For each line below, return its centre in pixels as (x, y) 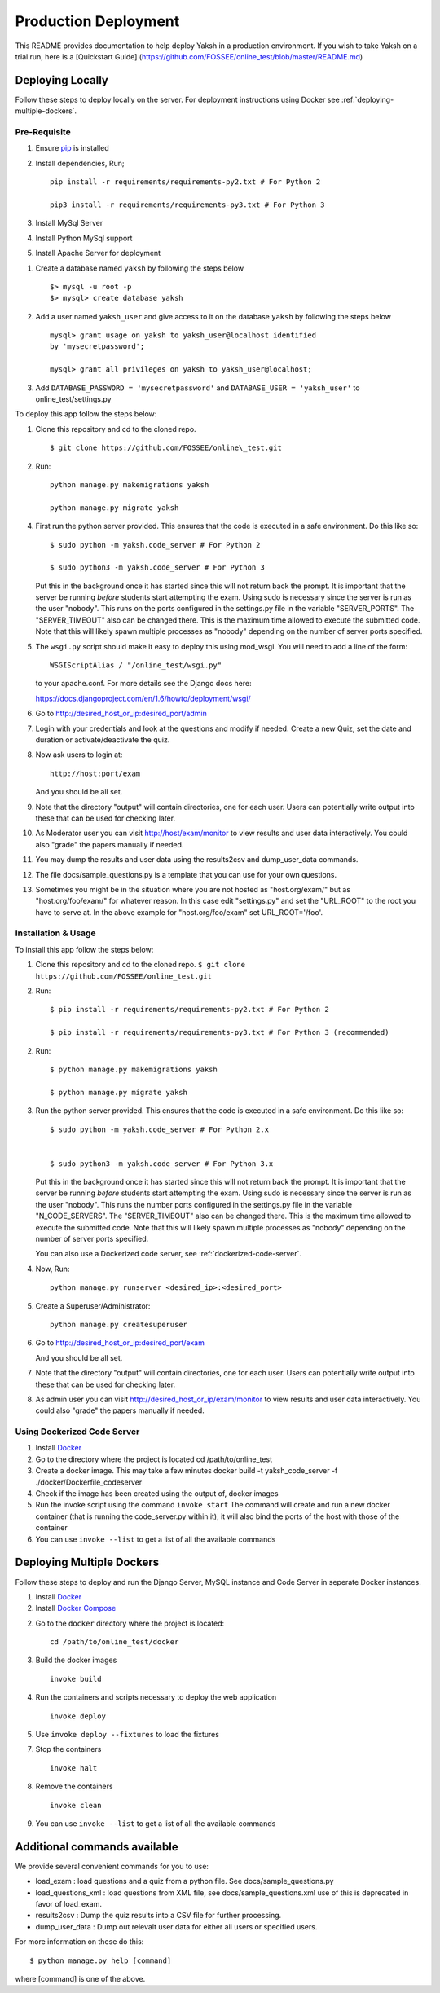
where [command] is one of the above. (80, 1979)
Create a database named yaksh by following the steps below (140, 268)
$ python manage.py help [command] (101, 1960)
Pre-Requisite (43, 132)
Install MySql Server (69, 223)
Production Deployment (97, 21)
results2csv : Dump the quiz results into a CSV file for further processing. (158, 1916)
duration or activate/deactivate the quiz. (103, 740)
